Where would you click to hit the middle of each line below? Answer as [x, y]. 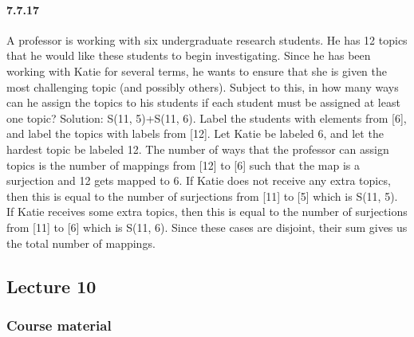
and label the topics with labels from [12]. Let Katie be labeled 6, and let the [195, 133]
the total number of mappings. [81, 243]
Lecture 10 [51, 286]
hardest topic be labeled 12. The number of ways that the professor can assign [198, 149]
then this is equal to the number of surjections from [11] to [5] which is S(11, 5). [202, 196]
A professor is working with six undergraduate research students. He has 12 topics [207, 39]
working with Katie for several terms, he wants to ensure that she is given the [197, 71]
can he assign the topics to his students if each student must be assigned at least [203, 102]
